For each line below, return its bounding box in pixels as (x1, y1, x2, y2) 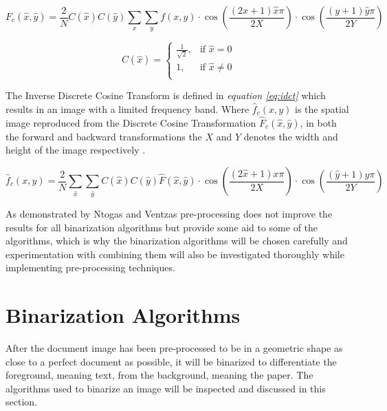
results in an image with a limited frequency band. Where (5, 102, 250, 116)
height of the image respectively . (5, 143, 146, 157)
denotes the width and (243, 129, 338, 143)
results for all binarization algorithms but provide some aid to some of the (5, 220, 318, 234)
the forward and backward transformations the (5, 129, 202, 143)
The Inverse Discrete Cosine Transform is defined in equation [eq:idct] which (5, 88, 326, 103)
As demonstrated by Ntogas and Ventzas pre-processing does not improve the (5, 206, 333, 220)
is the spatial (295, 102, 349, 116)
